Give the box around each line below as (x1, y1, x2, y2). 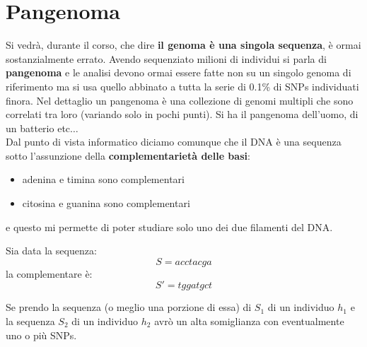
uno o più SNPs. (6, 327, 77, 342)
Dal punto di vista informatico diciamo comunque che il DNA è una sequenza (6, 134, 342, 149)
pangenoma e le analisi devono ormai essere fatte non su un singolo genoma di (6, 65, 351, 80)
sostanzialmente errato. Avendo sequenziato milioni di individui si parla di (6, 51, 327, 66)
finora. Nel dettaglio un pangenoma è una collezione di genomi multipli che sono (6, 93, 354, 107)
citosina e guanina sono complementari (22, 196, 190, 211)
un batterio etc (6, 120, 71, 135)
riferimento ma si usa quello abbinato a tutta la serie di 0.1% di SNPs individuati (6, 78, 359, 93)
